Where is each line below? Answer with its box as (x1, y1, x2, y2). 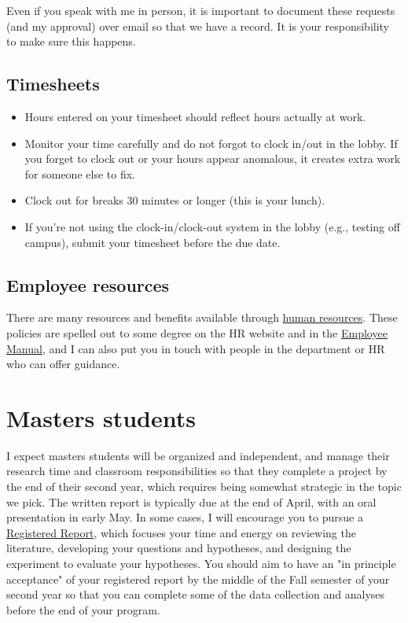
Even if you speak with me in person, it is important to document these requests (6, 2, 395, 18)
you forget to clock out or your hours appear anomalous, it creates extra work (24, 150, 401, 167)
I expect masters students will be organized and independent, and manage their (6, 447, 390, 463)
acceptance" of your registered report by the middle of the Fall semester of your (6, 570, 390, 587)
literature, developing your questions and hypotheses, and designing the (6, 540, 351, 556)
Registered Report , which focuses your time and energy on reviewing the (6, 524, 356, 540)
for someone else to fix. (24, 165, 135, 182)
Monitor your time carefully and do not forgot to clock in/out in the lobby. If (24, 135, 398, 151)
